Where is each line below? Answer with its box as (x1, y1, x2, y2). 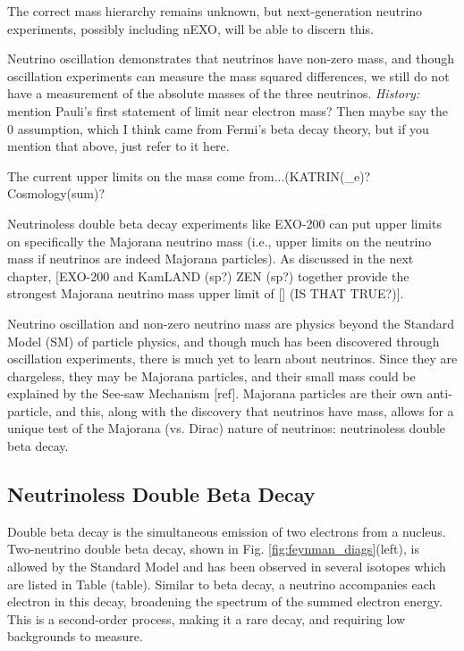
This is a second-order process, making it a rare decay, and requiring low (7, 609, 406, 628)
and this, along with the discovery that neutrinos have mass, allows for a (55, 401, 454, 420)
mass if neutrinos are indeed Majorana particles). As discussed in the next (7, 249, 414, 268)
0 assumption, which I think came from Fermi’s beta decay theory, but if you (7, 119, 429, 138)
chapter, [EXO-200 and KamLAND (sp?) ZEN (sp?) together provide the (7, 266, 409, 285)
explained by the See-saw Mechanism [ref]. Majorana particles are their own (7, 384, 423, 403)
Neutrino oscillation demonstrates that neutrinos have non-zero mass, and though (7, 49, 454, 68)
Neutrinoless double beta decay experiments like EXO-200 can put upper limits (7, 213, 442, 232)
